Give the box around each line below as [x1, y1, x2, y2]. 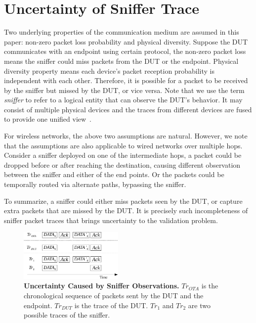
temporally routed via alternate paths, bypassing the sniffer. [4, 179, 186, 189]
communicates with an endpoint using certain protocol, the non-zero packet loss [4, 46, 246, 56]
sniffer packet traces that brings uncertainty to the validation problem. [4, 215, 218, 225]
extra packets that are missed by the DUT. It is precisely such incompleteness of [4, 205, 248, 216]
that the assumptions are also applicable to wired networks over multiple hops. [4, 140, 243, 150]
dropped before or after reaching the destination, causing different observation [4, 159, 241, 170]
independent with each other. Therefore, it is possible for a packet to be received [4, 75, 248, 86]
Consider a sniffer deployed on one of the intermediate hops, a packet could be [4, 150, 242, 160]
